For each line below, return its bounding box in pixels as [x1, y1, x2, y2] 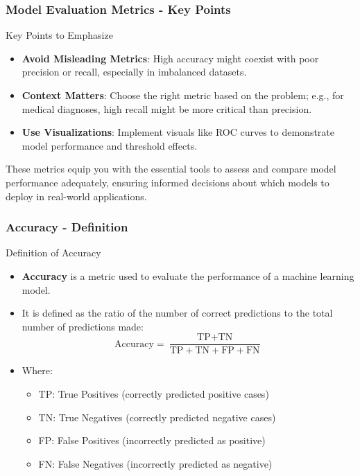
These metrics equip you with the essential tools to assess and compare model [6, 161, 336, 176]
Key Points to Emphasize [6, 28, 113, 42]
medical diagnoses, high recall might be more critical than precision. [22, 101, 312, 116]
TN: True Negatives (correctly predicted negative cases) [38, 409, 276, 424]
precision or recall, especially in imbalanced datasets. [22, 64, 247, 79]
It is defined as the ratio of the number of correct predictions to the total [22, 306, 333, 320]
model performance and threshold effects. [22, 138, 198, 152]
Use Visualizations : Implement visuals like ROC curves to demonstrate [22, 125, 335, 139]
